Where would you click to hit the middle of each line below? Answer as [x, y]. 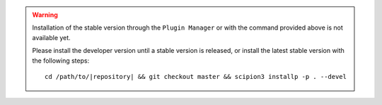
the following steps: [61, 61]
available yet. [51, 37]
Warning [45, 15]
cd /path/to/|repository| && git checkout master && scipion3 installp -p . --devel [196, 76]
